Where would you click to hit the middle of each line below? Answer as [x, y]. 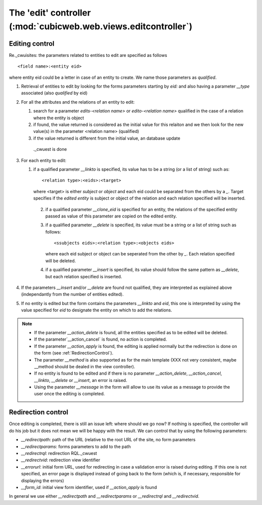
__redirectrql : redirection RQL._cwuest [59, 453]
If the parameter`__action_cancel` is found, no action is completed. [101, 339]
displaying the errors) [42, 480]
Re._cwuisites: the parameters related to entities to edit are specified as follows [88, 55]
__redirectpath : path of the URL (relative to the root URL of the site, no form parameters [108, 440]
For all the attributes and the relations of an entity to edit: [78, 102]
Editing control [32, 44]
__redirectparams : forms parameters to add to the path [76, 446]
